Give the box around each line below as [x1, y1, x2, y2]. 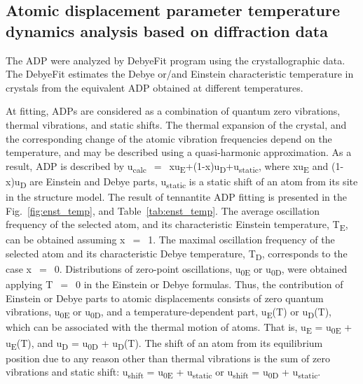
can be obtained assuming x [6, 232, 125, 247]
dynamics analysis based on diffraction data [6, 20, 328, 41]
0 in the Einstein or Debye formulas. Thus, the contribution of [75, 277, 343, 292]
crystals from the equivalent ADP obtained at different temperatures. [6, 80, 303, 94]
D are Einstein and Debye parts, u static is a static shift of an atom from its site [20, 173, 358, 190]
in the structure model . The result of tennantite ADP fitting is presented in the [6, 190, 347, 204]
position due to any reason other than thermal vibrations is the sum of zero [6, 350, 330, 365]
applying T [6, 277, 53, 292]
